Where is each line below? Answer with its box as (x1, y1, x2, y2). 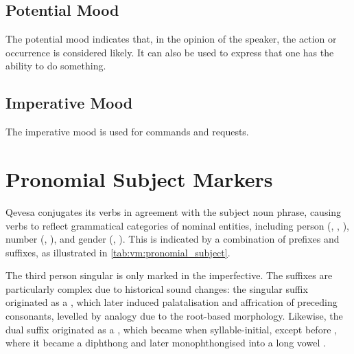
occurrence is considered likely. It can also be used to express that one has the (5, 45, 334, 59)
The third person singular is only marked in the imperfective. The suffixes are (5, 268, 333, 283)
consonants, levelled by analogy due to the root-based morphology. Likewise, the (5, 309, 343, 323)
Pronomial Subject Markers (5, 164, 273, 192)
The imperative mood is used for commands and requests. (5, 124, 249, 139)
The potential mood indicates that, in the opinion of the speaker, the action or (5, 32, 337, 46)
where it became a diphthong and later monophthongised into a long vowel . (5, 335, 326, 350)
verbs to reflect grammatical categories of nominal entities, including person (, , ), (5, 218, 349, 232)
